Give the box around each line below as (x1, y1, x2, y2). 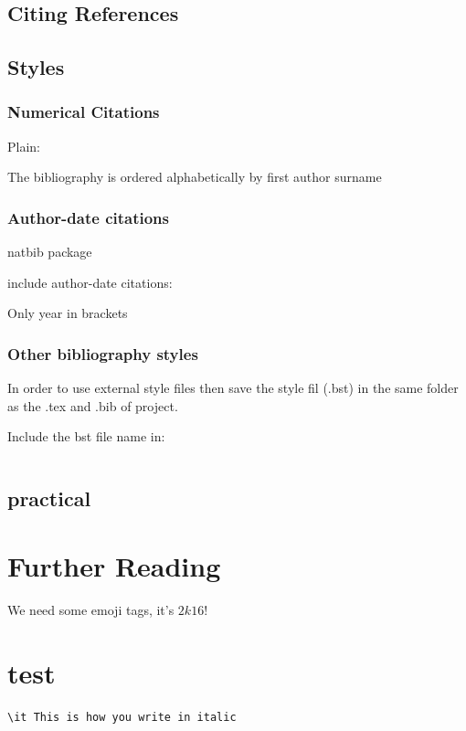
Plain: (7, 136, 40, 155)
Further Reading (7, 546, 221, 584)
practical (7, 484, 91, 513)
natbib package (7, 242, 92, 261)
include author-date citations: (7, 272, 173, 291)
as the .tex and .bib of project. (7, 396, 178, 415)
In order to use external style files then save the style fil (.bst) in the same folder (7, 378, 459, 397)
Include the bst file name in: (7, 427, 165, 446)
